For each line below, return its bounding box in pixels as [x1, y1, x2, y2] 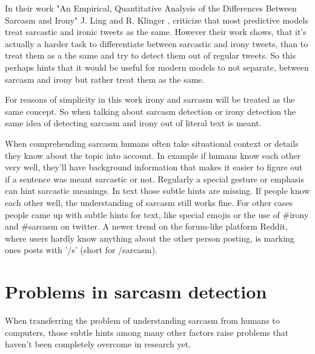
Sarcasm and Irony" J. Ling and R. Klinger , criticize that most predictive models [5, 13, 308, 26]
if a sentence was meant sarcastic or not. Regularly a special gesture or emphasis [5, 172, 305, 185]
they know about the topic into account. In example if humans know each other [5, 149, 301, 161]
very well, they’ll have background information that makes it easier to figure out [5, 161, 303, 173]
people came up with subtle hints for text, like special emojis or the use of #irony [5, 208, 309, 220]
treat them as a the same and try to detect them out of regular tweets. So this [5, 49, 296, 62]
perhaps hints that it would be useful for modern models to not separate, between [5, 60, 309, 73]
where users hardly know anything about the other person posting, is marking [5, 231, 294, 244]
